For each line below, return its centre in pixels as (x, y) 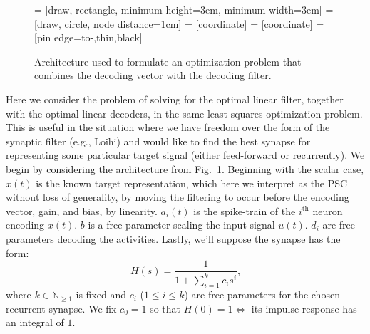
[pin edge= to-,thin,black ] (88, 37)
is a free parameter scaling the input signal (181, 225)
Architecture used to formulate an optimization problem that (168, 61)
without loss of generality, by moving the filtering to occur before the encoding (178, 197)
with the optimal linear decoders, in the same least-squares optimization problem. (184, 113)
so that (165, 308)
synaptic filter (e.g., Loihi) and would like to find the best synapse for (158, 141)
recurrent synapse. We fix (61, 308)
